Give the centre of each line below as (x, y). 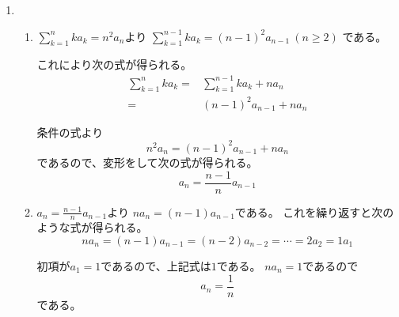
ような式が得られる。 (92, 227)
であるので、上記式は (156, 266)
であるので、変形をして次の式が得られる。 (147, 162)
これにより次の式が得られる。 (114, 64)
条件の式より (70, 132)
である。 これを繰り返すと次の (314, 211)
